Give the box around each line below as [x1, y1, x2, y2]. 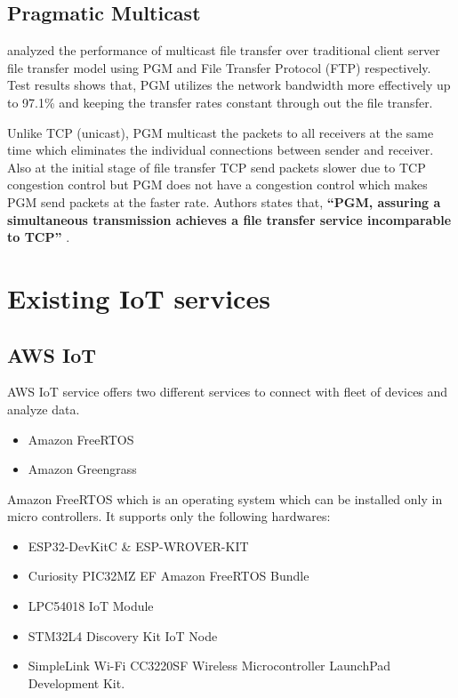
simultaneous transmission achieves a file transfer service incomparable [7, 210, 452, 229]
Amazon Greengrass [28, 460, 137, 478]
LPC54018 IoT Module [28, 597, 154, 615]
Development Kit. [28, 673, 125, 692]
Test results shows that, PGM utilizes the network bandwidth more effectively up [7, 76, 451, 94]
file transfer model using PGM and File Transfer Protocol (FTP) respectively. [7, 58, 431, 76]
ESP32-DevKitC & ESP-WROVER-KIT [28, 536, 249, 555]
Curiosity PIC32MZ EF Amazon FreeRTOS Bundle [28, 566, 309, 585]
